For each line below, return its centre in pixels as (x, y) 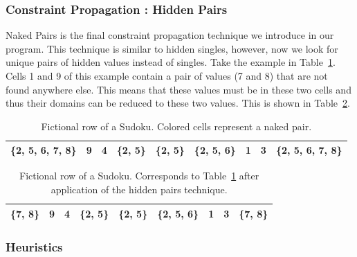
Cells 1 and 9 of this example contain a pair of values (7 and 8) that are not (167, 76)
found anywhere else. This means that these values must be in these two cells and (178, 89)
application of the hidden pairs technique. (139, 189)
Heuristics (34, 246)
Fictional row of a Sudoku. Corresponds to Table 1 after (139, 176)
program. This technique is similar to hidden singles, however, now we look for (172, 48)
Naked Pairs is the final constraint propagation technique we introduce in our (170, 35)
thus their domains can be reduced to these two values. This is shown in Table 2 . (178, 103)
